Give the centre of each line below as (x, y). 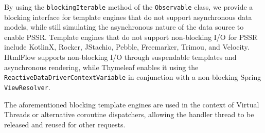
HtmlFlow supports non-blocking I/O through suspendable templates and (120, 57)
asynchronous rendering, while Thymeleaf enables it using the (101, 67)
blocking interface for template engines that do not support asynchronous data (128, 17)
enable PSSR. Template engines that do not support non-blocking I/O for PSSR (131, 37)
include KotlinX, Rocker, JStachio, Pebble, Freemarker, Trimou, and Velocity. (127, 47)
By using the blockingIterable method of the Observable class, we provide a (129, 7)
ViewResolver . (27, 87)
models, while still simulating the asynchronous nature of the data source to (124, 27)
